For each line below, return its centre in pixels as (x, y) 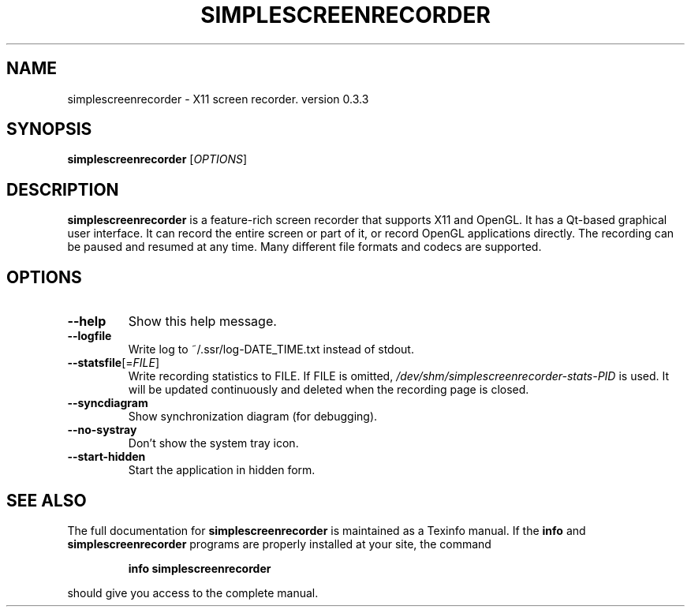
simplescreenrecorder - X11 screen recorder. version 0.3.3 (218, 99)
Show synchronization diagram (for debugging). (253, 417)
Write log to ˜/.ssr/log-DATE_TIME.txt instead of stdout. (271, 349)
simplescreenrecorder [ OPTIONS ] (157, 159)
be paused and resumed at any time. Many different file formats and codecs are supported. (304, 247)
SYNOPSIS (49, 129)
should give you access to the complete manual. (193, 592)
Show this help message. (202, 321)
